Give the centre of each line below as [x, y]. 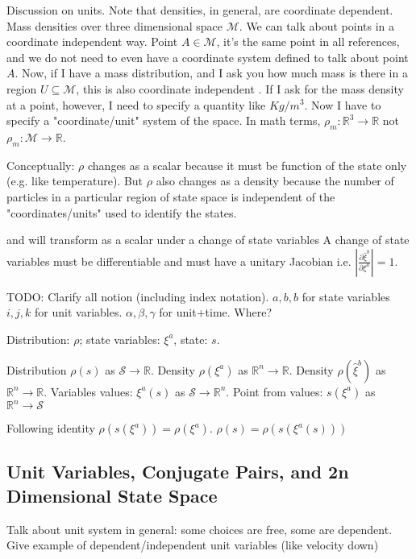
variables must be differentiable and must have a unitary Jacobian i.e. [179, 261]
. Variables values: [88, 391]
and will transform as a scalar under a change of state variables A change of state [208, 240]
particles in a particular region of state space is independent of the [171, 196]
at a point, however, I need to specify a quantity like [136, 104]
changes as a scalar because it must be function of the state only [247, 165]
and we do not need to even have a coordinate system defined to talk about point [208, 57]
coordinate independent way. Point [92, 41]
